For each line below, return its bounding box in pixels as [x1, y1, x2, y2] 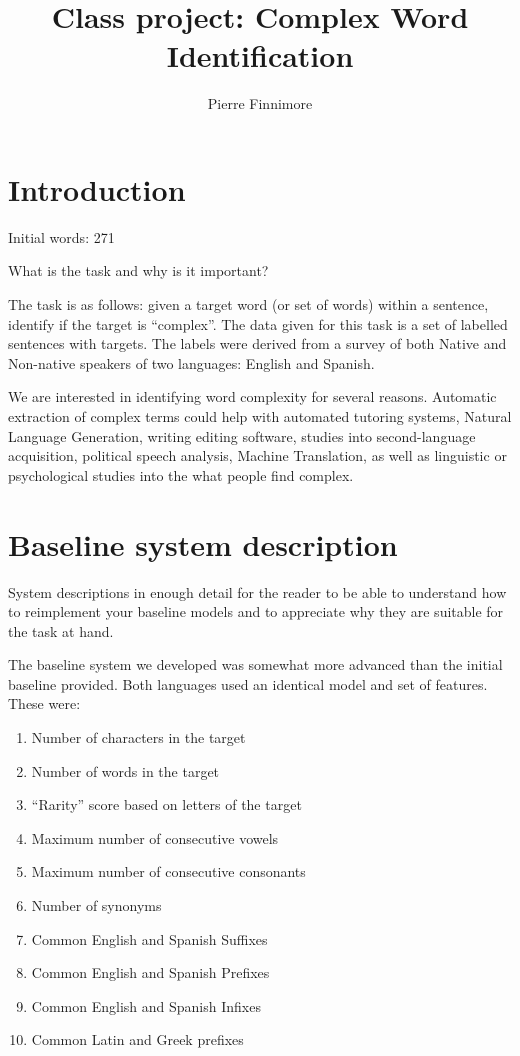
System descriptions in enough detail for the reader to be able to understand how [8, 581, 507, 602]
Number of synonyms [31, 895, 162, 916]
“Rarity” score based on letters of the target [31, 794, 302, 815]
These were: [8, 693, 81, 714]
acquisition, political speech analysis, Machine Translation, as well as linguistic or [8, 445, 507, 466]
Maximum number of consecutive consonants [31, 861, 306, 882]
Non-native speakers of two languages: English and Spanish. [8, 352, 375, 373]
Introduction [8, 168, 186, 209]
